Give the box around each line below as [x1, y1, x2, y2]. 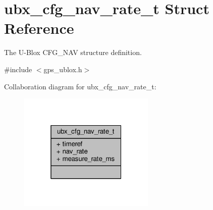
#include [4, 64, 32, 74]
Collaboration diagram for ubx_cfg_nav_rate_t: [4, 81, 156, 91]
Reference [4, 18, 74, 38]
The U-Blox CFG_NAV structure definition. [4, 47, 142, 58]
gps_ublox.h [43, 64, 82, 74]
